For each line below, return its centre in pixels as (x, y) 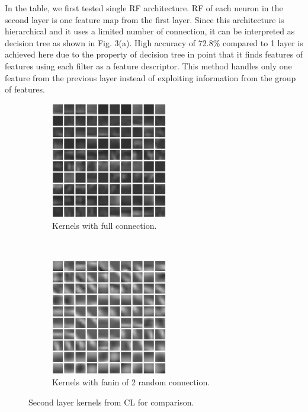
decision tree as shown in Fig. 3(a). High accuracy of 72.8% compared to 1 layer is (154, 42)
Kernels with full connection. (105, 226)
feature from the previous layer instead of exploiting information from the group (150, 77)
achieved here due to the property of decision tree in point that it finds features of (154, 54)
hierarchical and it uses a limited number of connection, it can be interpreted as (150, 31)
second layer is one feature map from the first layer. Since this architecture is (145, 19)
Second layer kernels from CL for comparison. (111, 402)
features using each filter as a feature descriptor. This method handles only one (148, 66)
